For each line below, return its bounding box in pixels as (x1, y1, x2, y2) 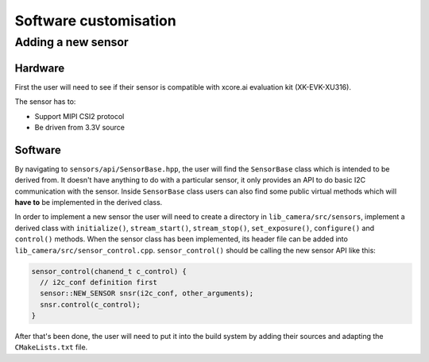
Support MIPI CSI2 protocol (34, 111, 125, 121)
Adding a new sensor (14, 35, 129, 49)
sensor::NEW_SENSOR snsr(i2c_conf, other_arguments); (40, 289, 254, 298)
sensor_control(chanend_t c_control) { (31, 267, 187, 275)
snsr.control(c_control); (40, 300, 141, 309)
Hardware (14, 61, 65, 75)
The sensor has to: (14, 97, 76, 106)
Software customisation (14, 12, 176, 29)
